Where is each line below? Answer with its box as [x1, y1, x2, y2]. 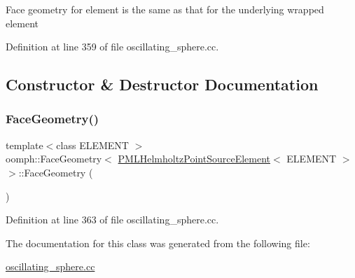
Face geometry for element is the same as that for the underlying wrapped [6, 2, 324, 16]
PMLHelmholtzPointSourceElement [118, 151, 271, 166]
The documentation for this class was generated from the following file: [6, 235, 310, 250]
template [6, 137, 43, 152]
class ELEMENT [56, 137, 129, 152]
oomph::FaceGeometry [6, 151, 102, 166]
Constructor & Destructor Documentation [6, 74, 319, 95]
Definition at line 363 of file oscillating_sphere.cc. [6, 212, 219, 227]
